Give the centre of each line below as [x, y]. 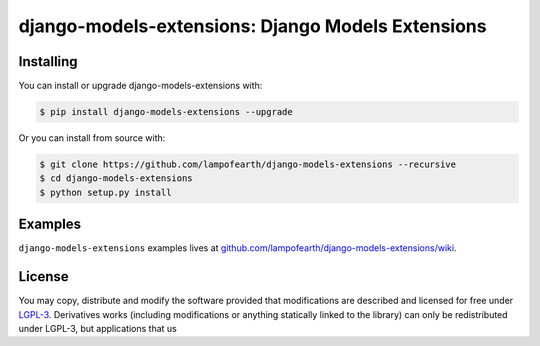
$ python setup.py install [105, 192]
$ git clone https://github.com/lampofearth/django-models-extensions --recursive [248, 164]
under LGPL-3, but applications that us [97, 328]
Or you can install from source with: [92, 138]
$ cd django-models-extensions [116, 178]
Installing [48, 61]
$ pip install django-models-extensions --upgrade [166, 112]
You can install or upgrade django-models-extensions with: [140, 86]
